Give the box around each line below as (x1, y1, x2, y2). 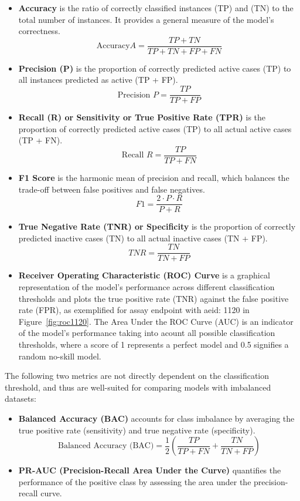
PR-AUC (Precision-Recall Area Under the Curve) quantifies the (18, 464, 281, 476)
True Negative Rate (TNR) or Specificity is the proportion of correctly (18, 220, 296, 233)
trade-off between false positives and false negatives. (18, 183, 205, 195)
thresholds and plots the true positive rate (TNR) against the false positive (18, 292, 289, 304)
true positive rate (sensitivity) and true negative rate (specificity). (18, 423, 255, 436)
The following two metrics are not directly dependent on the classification (5, 369, 270, 382)
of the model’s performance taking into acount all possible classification (18, 327, 275, 339)
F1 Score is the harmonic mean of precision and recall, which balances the (18, 171, 289, 183)
